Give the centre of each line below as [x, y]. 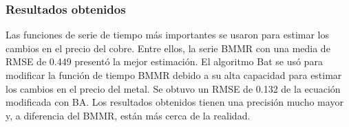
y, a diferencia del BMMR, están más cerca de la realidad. [128, 115]
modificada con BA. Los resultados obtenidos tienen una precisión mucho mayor [174, 102]
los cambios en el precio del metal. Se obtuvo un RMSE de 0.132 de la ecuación [173, 88]
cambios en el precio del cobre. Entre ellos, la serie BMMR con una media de [168, 48]
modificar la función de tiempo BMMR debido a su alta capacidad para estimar [174, 75]
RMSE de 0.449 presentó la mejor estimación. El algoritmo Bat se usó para [164, 61]
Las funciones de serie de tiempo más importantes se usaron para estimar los [168, 35]
